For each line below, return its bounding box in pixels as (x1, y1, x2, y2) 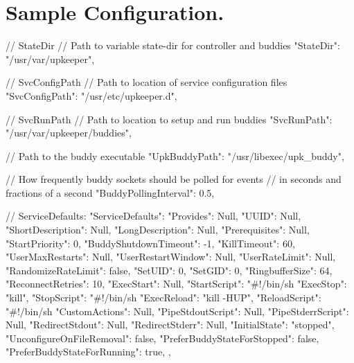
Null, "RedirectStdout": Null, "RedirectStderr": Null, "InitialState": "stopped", (6, 317, 335, 332)
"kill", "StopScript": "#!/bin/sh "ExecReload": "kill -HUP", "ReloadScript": (6, 290, 321, 305)
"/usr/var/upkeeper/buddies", (6, 125, 132, 140)
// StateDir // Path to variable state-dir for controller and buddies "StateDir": (6, 38, 340, 53)
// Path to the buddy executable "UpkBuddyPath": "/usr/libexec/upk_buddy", (6, 148, 344, 163)
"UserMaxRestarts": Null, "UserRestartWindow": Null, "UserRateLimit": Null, (6, 249, 336, 264)
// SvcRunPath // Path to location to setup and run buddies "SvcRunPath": (6, 112, 333, 126)
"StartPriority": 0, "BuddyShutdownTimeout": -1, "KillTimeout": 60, (6, 236, 295, 250)
